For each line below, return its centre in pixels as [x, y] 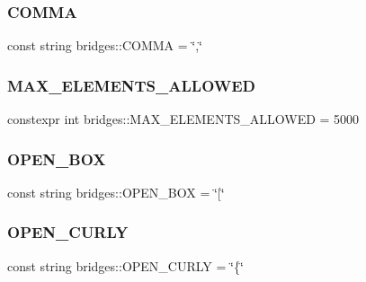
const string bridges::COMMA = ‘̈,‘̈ [105, 45]
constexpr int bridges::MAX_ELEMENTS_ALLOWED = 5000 [183, 119]
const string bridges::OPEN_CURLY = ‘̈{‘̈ [125, 265]
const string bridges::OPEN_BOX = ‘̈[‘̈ [116, 192]
